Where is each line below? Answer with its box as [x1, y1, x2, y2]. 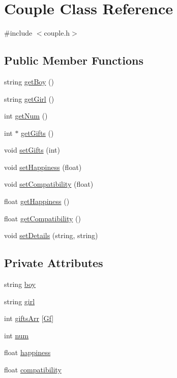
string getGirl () [4, 93, 54, 104]
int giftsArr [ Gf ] [4, 313, 54, 324]
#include [4, 27, 33, 38]
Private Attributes [4, 255, 103, 271]
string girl [4, 296, 35, 306]
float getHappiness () [4, 196, 70, 207]
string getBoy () [4, 76, 54, 86]
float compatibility [4, 364, 62, 375]
